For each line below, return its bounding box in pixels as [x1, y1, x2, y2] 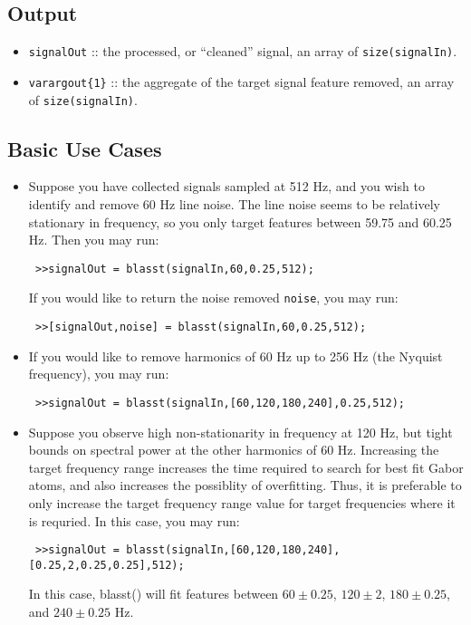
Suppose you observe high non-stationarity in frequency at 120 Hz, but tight [28, 422, 453, 441]
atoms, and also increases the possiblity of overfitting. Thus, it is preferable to [28, 476, 462, 495]
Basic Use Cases [7, 134, 162, 162]
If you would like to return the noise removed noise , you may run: [28, 288, 399, 307]
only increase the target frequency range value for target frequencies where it [28, 493, 456, 512]
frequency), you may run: [28, 364, 169, 383]
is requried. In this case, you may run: [28, 511, 240, 530]
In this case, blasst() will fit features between [28, 584, 279, 603]
